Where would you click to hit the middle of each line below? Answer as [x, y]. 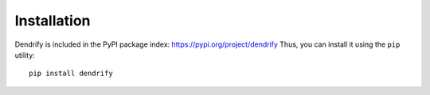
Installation [53, 21]
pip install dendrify [71, 74]
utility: [25, 55]
